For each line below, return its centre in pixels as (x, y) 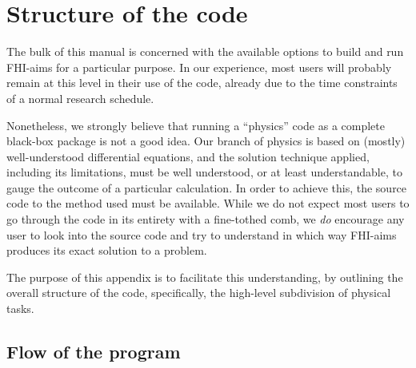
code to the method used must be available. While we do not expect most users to (208, 203)
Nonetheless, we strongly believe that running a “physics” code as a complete (196, 125)
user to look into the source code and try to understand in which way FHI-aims (202, 234)
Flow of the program (94, 352)
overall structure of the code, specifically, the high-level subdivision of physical (199, 293)
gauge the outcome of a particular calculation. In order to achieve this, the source (207, 187)
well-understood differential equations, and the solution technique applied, (188, 156)
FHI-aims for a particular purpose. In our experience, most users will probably (199, 67)
